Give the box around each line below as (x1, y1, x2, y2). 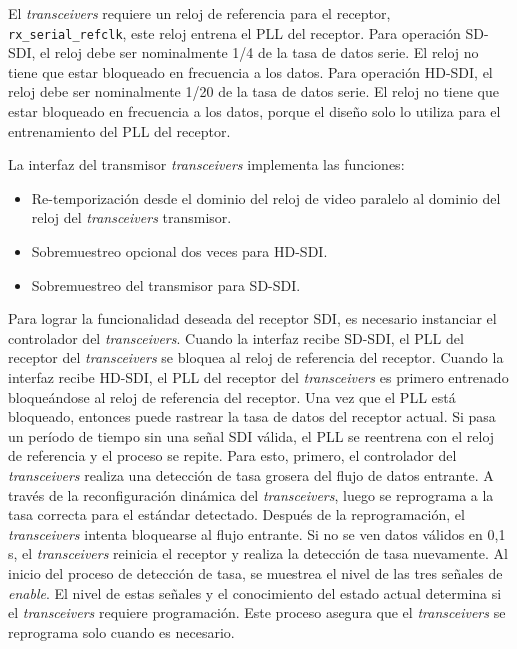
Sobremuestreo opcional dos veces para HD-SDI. (31, 241, 328, 261)
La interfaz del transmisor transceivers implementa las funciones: (8, 154, 405, 175)
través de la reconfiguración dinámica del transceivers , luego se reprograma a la (8, 484, 494, 505)
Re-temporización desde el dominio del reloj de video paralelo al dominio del (31, 187, 501, 208)
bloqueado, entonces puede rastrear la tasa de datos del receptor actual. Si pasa (8, 406, 496, 427)
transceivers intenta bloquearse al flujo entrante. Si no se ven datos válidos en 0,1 (8, 523, 506, 544)
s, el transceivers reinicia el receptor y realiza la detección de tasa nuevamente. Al (8, 543, 508, 564)
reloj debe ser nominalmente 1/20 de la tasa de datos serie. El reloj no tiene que (8, 81, 500, 102)
